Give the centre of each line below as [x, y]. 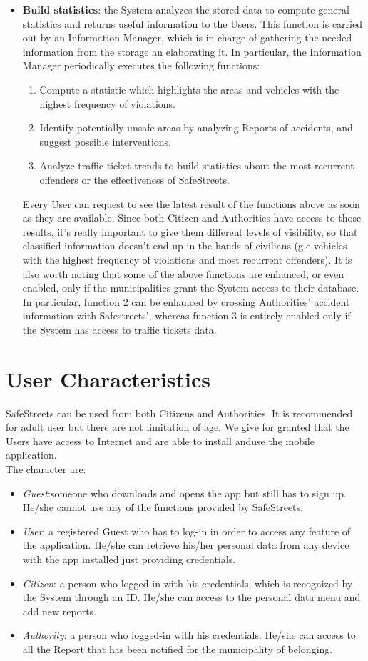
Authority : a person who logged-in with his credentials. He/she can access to [189, 635]
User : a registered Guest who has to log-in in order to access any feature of [186, 531]
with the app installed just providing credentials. [129, 558]
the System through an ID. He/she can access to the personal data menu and [191, 597]
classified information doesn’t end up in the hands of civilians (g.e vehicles [185, 245]
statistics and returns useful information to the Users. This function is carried [192, 23]
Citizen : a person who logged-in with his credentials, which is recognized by [188, 583]
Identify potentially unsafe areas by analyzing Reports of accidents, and [196, 128]
